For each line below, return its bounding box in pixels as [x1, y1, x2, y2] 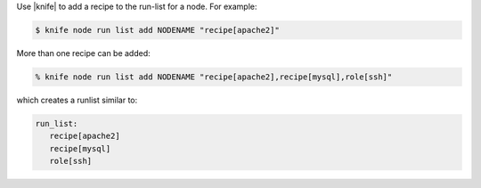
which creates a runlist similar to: [16, 94, 138, 105]
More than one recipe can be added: [16, 47, 151, 58]
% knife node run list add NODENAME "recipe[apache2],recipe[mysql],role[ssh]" [35, 71, 393, 82]
